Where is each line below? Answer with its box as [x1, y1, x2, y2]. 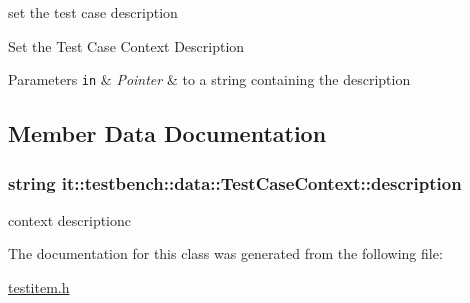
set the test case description [8, 2, 178, 22]
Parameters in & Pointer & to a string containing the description [8, 69, 411, 90]
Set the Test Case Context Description [8, 35, 245, 56]
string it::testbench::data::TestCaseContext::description [8, 170, 462, 195]
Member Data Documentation [8, 118, 327, 149]
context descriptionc [8, 209, 132, 230]
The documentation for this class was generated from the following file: [8, 243, 443, 264]
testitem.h [8, 277, 70, 298]
